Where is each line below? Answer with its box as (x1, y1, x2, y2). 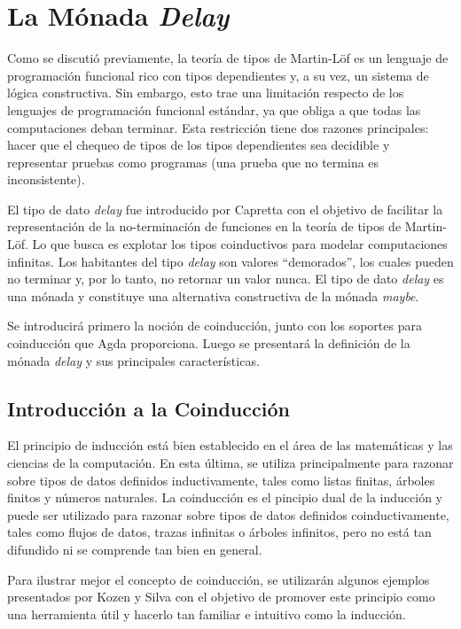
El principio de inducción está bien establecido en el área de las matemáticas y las (7, 436, 453, 454)
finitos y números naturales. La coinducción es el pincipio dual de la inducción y (7, 488, 442, 507)
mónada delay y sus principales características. (7, 351, 260, 369)
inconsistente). (7, 170, 85, 189)
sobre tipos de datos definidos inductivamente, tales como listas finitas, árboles (7, 470, 435, 489)
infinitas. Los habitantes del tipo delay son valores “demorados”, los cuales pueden (7, 252, 454, 270)
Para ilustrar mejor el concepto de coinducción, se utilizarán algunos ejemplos (7, 570, 430, 588)
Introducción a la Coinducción (7, 394, 290, 422)
